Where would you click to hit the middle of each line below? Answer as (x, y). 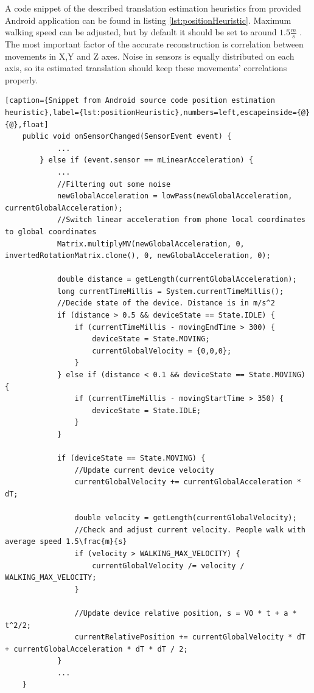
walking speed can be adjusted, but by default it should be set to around (141, 32)
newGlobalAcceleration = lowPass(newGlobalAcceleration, (175, 196)
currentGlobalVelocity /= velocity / (168, 566)
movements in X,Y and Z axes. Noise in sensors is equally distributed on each (150, 56)
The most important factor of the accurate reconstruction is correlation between (154, 44)
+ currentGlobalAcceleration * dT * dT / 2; (96, 649)
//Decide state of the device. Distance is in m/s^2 (166, 303)
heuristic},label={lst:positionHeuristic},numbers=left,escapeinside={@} (158, 112)
